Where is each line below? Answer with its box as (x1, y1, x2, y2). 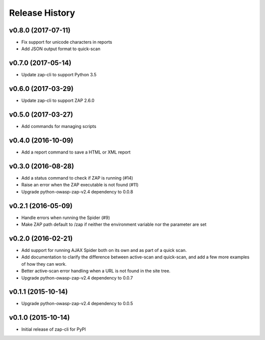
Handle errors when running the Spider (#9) (21, 215, 110, 220)
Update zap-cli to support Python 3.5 (21, 72, 97, 78)
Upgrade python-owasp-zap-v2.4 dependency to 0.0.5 (21, 301, 133, 307)
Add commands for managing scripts (21, 124, 97, 129)
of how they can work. (21, 261, 67, 267)
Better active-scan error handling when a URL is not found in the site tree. (21, 268, 171, 274)
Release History (9, 7, 76, 18)
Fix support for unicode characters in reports (21, 39, 112, 45)
